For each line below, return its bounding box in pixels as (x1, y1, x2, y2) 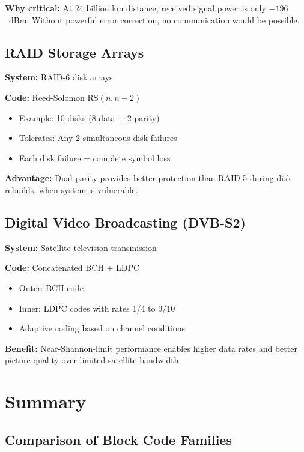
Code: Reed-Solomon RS (5, 91, 99, 103)
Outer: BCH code (19, 281, 84, 294)
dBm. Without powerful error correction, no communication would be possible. (8, 13, 300, 26)
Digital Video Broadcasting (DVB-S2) (5, 212, 246, 231)
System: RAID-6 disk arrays (5, 71, 113, 83)
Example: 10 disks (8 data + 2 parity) (19, 111, 160, 124)
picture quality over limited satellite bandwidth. (5, 354, 181, 366)
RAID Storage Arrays (5, 43, 144, 61)
